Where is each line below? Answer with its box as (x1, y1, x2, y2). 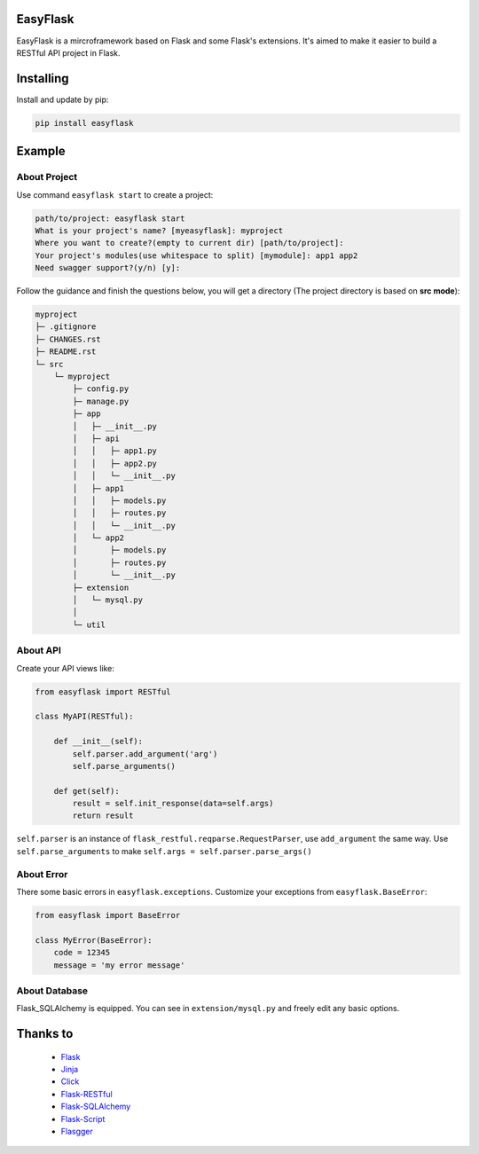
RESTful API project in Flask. (16, 47, 121, 58)
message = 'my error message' (53, 960, 185, 970)
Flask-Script (60, 1113, 106, 1124)
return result (72, 811, 134, 820)
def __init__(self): (53, 736, 144, 747)
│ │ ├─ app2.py (72, 458, 157, 468)
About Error (16, 867, 68, 880)
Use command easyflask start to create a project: (16, 189, 214, 200)
